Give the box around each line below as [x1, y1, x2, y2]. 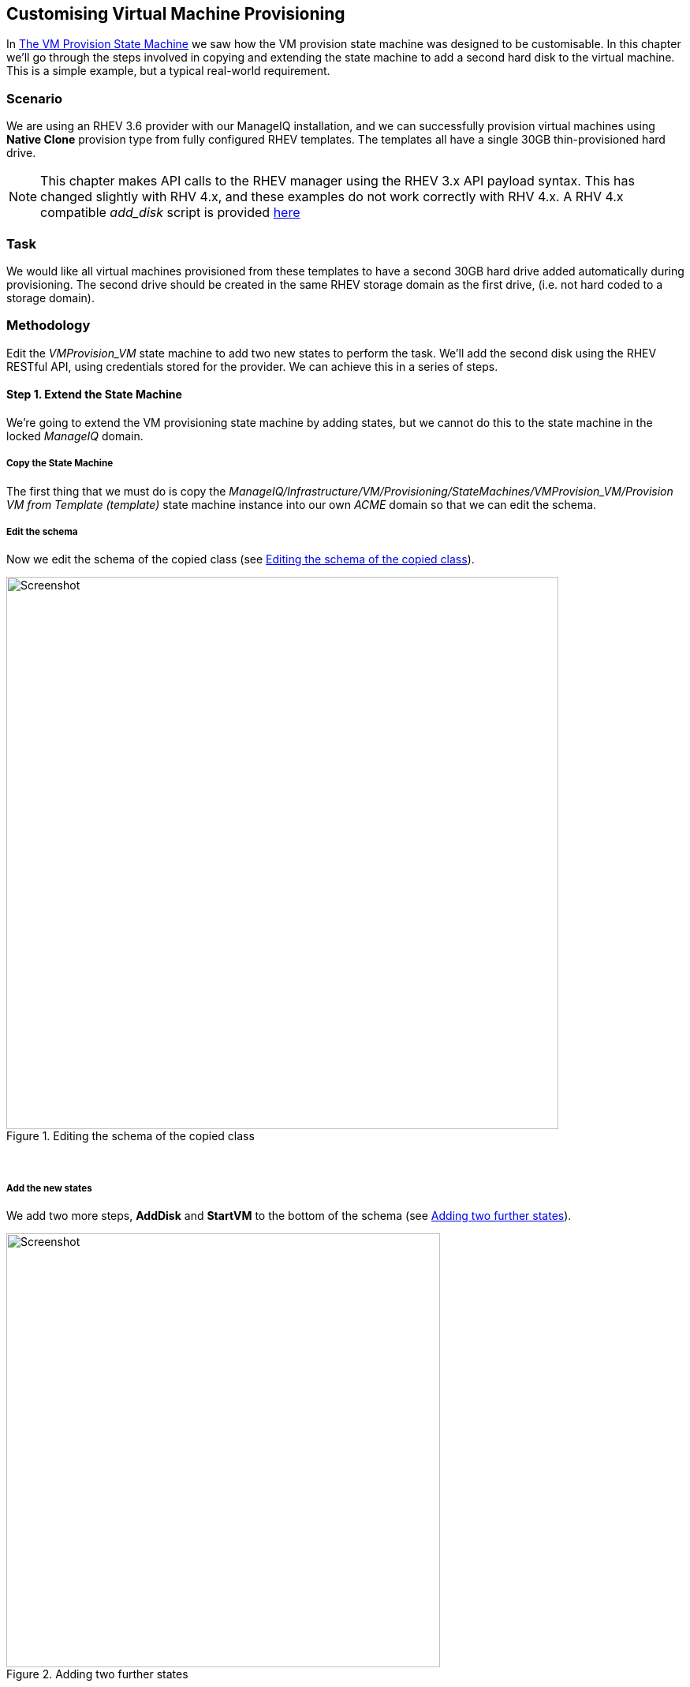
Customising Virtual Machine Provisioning [6, 4, 345, 24]
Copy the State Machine [6, 458, 114, 469]
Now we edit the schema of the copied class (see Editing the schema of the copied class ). [6, 552, 475, 567]
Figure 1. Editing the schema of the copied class [6, 1129, 255, 1143]
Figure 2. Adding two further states [6, 1667, 188, 1681]
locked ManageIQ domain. [6, 428, 144, 443]
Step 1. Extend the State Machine [6, 387, 182, 402]
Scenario [6, 90, 62, 107]
